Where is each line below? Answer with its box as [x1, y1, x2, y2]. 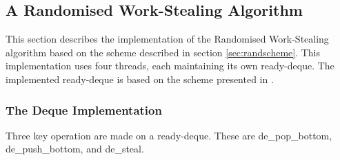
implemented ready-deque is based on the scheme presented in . [6, 71, 274, 86]
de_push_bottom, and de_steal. [6, 141, 144, 156]
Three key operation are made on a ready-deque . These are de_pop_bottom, [6, 128, 332, 142]
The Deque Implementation [6, 101, 162, 118]
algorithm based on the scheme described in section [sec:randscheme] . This [6, 45, 321, 59]
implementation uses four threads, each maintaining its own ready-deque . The [6, 58, 334, 73]
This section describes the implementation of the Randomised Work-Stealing [6, 32, 329, 46]
